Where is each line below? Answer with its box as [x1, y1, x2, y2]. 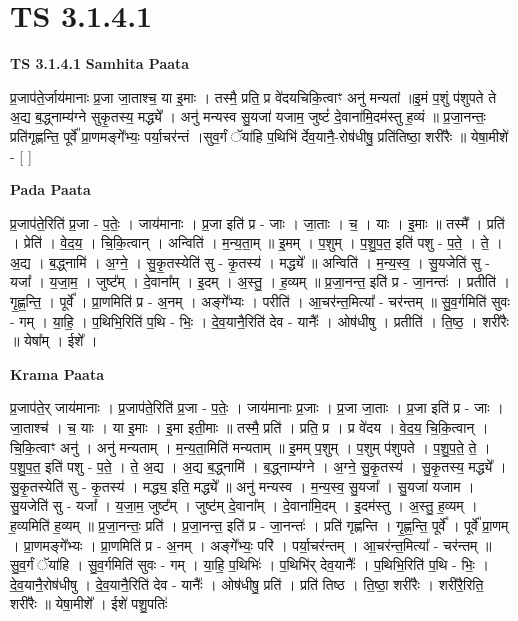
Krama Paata [10, 363, 104, 384]
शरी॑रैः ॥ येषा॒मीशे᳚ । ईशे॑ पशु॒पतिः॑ [10, 593, 168, 614]
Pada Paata [10, 179, 91, 200]
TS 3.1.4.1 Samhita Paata [10, 53, 190, 74]
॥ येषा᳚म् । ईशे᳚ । [10, 330, 98, 351]
